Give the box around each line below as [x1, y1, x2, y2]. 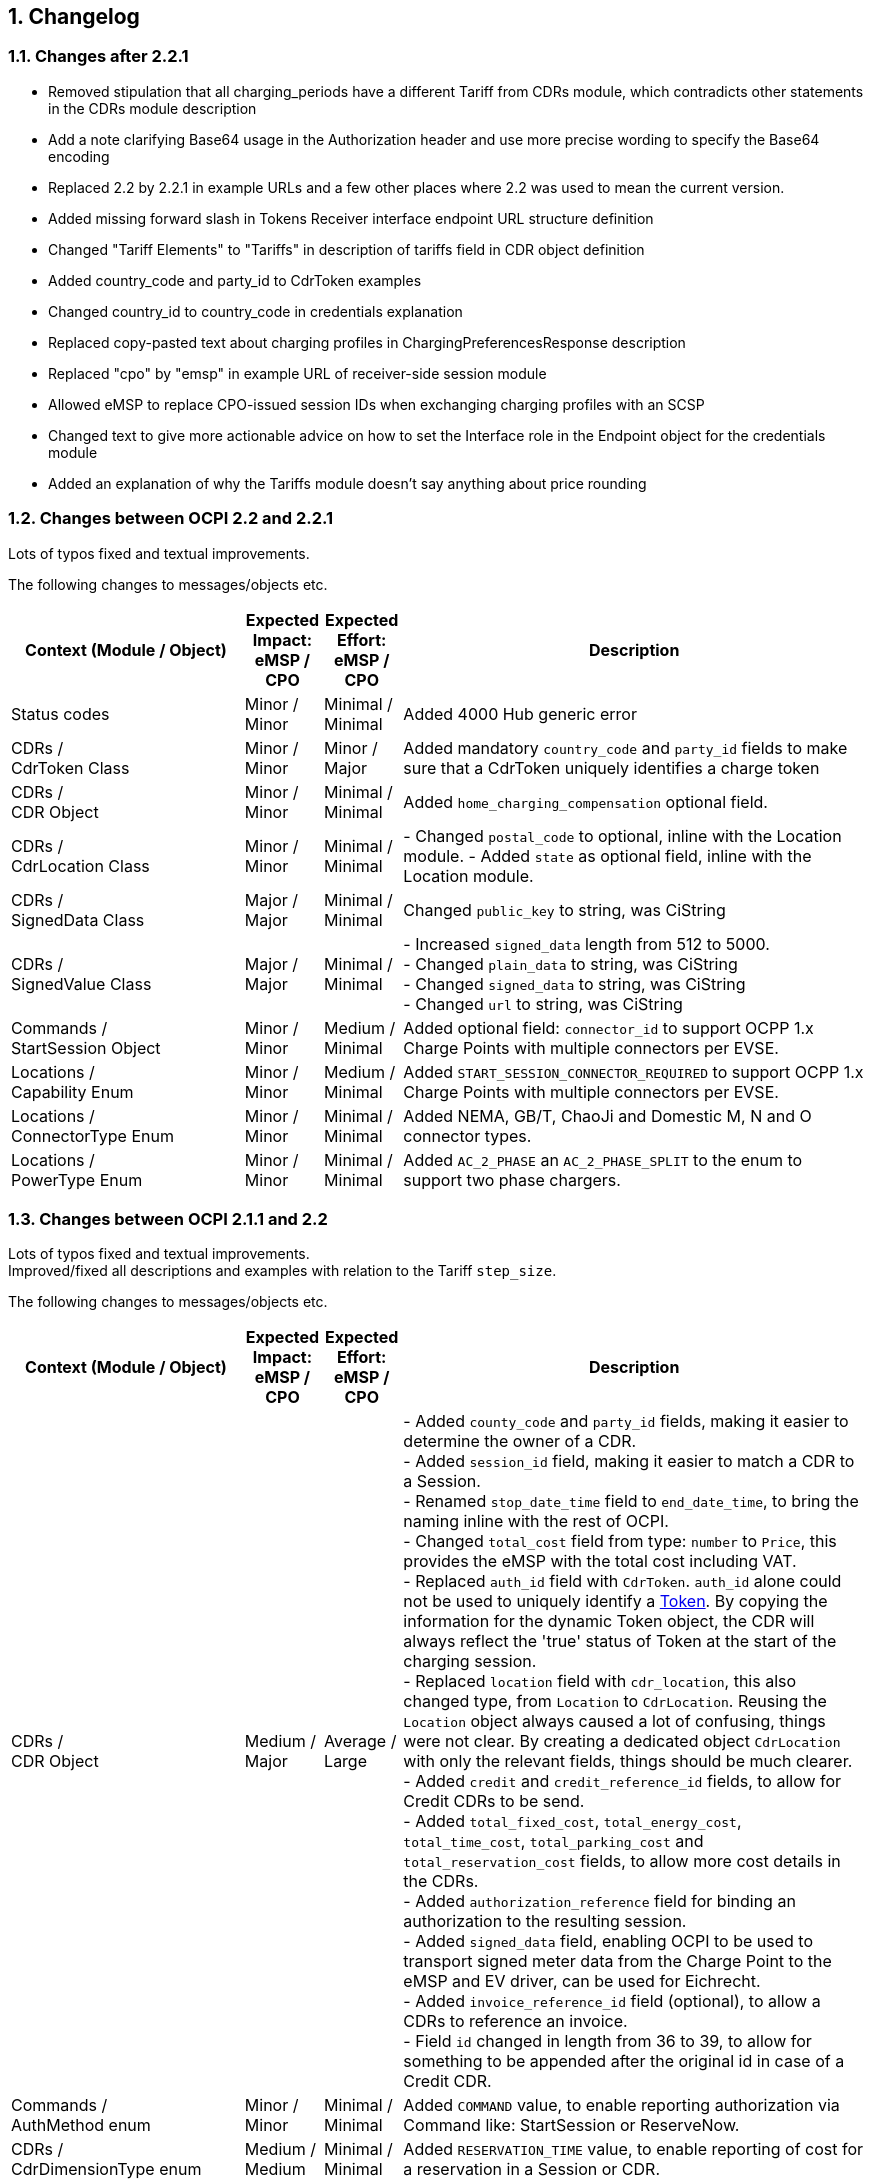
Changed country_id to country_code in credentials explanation [48, 302, 463, 320]
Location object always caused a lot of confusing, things [403, 1711, 826, 1732]
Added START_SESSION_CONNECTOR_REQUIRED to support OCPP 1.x [403, 1061, 864, 1082]
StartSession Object [11, 1037, 161, 1058]
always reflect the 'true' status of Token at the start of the [403, 1631, 837, 1652]
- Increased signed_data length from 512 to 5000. [403, 933, 770, 954]
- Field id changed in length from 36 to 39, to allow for [403, 2031, 812, 2052]
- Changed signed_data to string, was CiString [403, 973, 746, 994]
